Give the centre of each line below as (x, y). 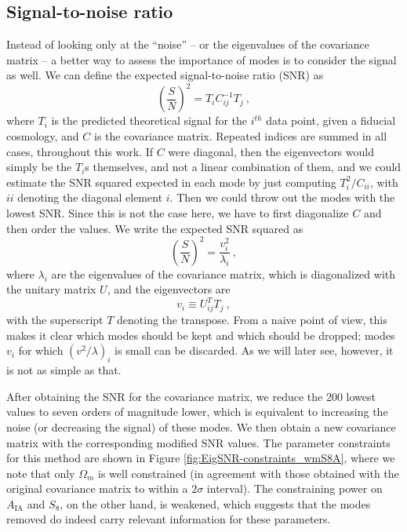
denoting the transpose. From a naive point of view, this (252, 320)
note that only (41, 473)
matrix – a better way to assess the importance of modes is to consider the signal (202, 59)
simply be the (39, 167)
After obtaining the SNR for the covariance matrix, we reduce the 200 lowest (191, 396)
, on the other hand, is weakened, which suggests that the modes (215, 503)
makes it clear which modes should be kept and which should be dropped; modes (201, 335)
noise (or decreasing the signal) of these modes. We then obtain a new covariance (201, 426)
